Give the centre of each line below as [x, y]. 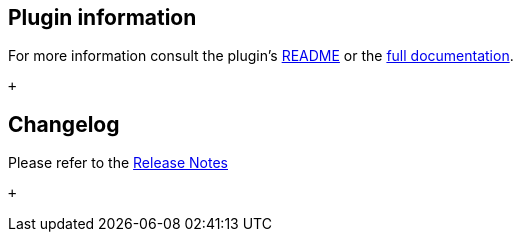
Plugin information [102, 17]
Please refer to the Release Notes [118, 163]
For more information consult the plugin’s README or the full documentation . [261, 56]
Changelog [64, 124]
